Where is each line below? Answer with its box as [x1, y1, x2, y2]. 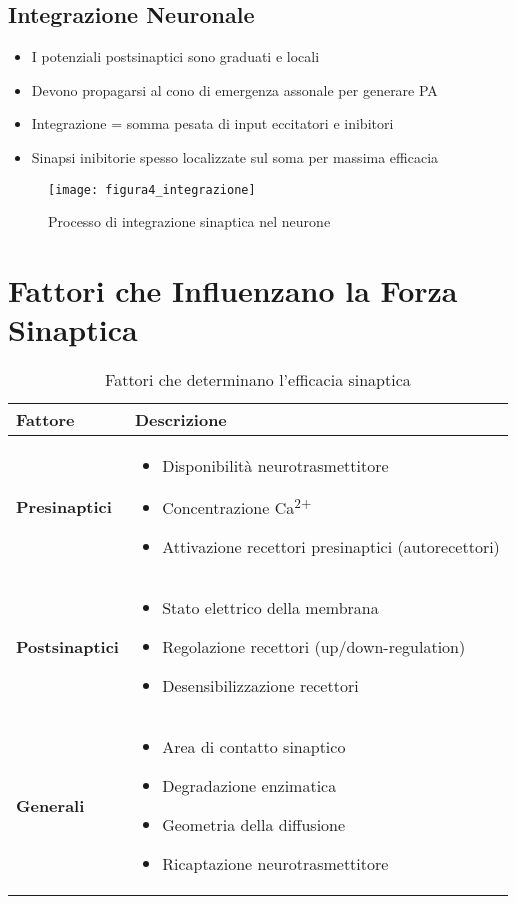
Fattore [16, 408, 75, 432]
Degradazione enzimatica [162, 774, 337, 798]
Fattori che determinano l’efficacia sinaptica [105, 368, 411, 392]
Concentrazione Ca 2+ [162, 493, 312, 520]
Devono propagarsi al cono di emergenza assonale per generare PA [31, 79, 438, 100]
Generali [16, 793, 85, 817]
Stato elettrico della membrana [162, 596, 379, 620]
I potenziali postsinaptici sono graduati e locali [31, 46, 320, 67]
